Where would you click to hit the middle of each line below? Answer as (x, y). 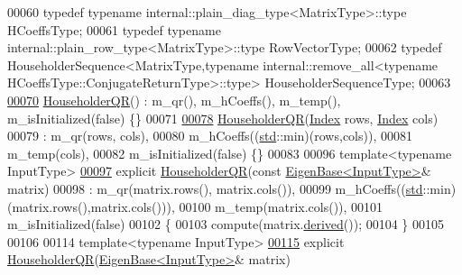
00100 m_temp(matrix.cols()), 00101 (281, 206)
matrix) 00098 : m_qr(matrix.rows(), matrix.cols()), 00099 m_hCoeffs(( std (215, 188)
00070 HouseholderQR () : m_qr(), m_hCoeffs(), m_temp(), (174, 100)
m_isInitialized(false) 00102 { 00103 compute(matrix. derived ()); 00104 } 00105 (226, 224)
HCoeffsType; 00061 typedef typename (114, 29)
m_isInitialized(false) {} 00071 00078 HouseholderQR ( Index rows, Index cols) (223, 118)
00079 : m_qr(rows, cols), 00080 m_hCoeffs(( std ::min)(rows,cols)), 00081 (210, 136)
